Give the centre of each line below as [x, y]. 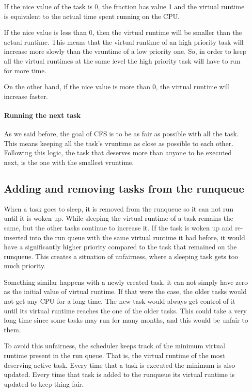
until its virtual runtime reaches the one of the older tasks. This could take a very [126, 310]
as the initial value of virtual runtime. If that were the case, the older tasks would [125, 291]
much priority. [25, 266]
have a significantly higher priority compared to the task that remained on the [120, 247]
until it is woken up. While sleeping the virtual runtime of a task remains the [118, 218]
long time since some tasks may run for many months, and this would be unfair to [126, 320]
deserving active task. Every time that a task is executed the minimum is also [119, 365]
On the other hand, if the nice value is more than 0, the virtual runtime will [117, 87]
